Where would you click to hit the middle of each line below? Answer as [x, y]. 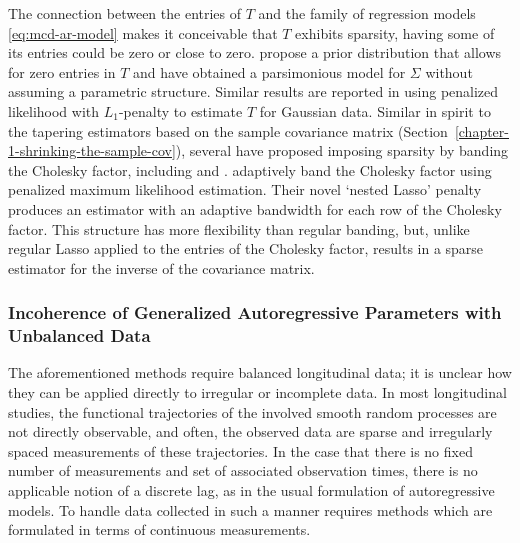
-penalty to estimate [180, 110]
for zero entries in [62, 71]
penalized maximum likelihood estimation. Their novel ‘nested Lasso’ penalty [245, 189]
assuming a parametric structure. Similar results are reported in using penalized [253, 91]
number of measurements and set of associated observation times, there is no [243, 470]
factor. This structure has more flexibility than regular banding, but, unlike [239, 228]
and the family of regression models [367, 13]
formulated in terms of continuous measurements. [159, 529]
